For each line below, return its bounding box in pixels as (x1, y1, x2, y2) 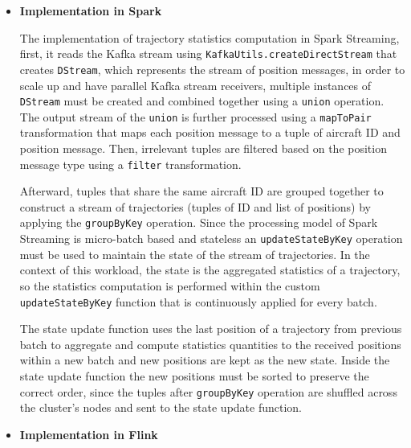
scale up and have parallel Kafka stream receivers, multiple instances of (19, 76, 372, 93)
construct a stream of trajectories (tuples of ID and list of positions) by (19, 198, 372, 215)
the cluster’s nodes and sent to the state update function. (19, 399, 302, 416)
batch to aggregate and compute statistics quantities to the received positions (19, 335, 401, 352)
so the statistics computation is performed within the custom (19, 277, 320, 294)
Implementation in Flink (19, 425, 158, 442)
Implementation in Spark (19, 2, 162, 18)
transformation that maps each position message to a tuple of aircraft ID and (19, 124, 401, 141)
